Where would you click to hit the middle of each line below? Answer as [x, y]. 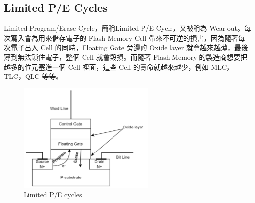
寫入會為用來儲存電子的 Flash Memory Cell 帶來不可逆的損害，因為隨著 [124, 38]
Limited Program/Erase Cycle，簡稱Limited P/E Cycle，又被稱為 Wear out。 [124, 28]
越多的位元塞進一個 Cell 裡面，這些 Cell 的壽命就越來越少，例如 [106, 66]
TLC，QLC [22, 76]
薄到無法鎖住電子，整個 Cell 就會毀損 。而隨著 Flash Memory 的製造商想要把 [126, 57]
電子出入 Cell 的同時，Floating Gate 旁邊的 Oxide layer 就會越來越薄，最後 [129, 47]
